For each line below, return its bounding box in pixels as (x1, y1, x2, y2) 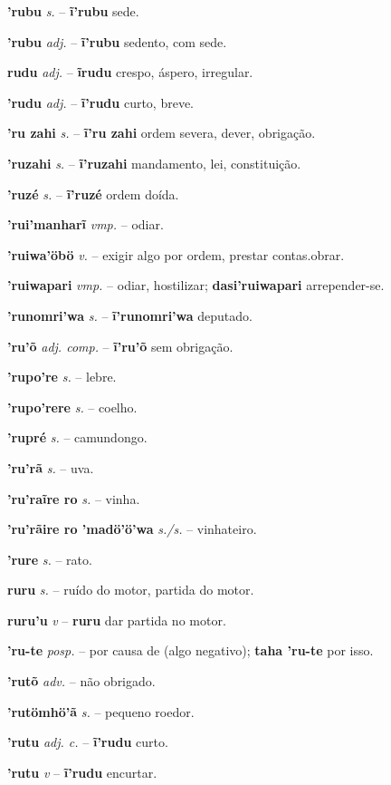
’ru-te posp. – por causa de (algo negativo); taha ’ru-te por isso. (7, 641, 374, 660)
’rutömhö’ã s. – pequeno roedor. (7, 702, 195, 721)
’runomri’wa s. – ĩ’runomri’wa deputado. (7, 305, 253, 325)
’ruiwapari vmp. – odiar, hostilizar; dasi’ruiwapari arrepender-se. (7, 276, 385, 295)
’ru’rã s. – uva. (7, 458, 94, 477)
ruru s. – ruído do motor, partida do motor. (7, 580, 254, 599)
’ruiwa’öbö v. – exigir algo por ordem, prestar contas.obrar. (7, 245, 345, 264)
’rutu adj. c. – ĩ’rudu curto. (7, 732, 168, 751)
